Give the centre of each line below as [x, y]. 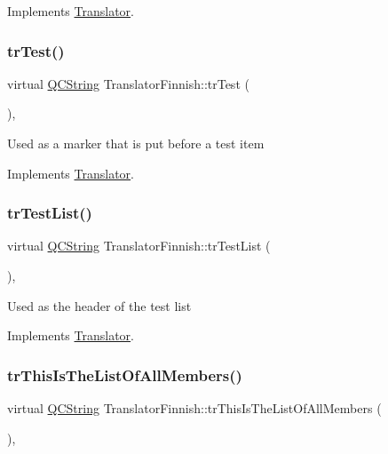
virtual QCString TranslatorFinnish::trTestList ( [139, 246]
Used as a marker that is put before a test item [136, 143]
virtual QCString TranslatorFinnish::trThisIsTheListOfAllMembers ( [194, 408]
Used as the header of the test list [99, 305]
